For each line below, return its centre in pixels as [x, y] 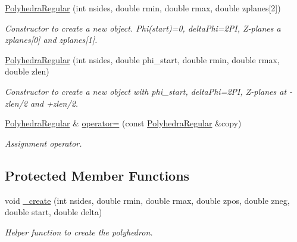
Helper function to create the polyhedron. [79, 232]
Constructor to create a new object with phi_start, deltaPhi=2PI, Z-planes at [146, 91]
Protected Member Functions [97, 175]
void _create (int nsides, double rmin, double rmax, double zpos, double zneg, [147, 200]
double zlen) [27, 71]
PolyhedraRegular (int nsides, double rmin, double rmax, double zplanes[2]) [143, 8]
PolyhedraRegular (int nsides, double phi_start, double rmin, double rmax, [142, 59]
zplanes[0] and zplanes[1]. [51, 40]
